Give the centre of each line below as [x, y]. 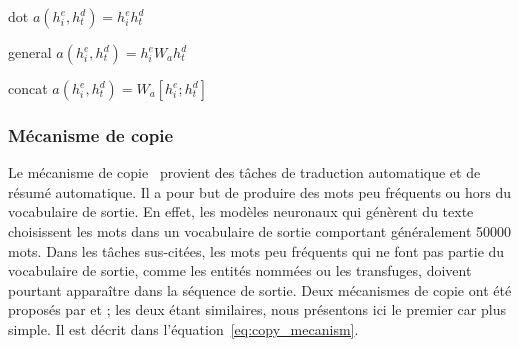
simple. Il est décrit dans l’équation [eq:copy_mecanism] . [183, 328]
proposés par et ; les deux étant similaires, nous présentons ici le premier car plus [257, 309]
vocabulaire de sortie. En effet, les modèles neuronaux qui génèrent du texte [241, 211]
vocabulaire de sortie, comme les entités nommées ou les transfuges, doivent [240, 270]
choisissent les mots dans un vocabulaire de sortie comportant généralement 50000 [260, 231]
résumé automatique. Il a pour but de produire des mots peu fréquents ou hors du [260, 191]
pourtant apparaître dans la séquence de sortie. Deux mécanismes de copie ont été [260, 289]
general [30, 52]
